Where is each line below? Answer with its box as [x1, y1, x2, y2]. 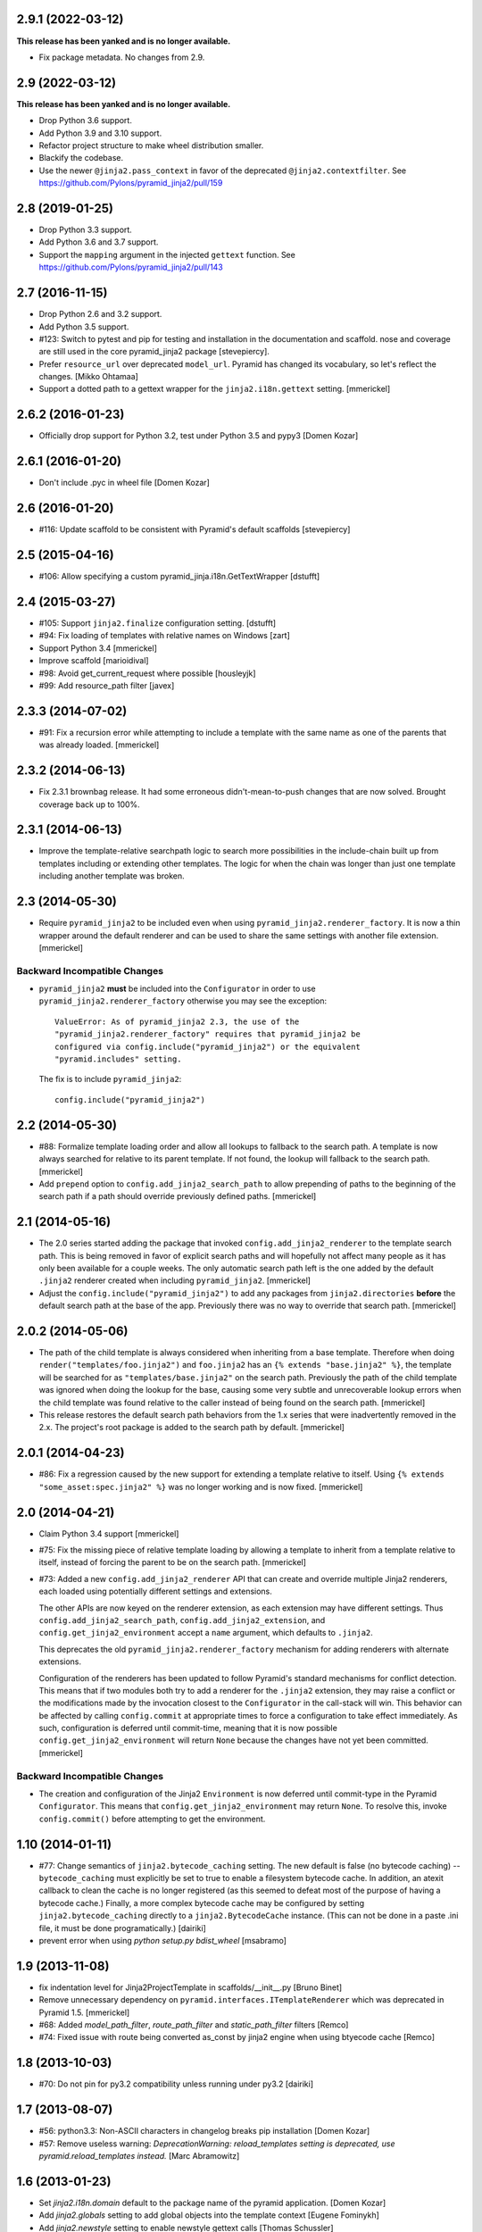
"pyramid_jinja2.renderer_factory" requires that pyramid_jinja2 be [54, 1029, 361, 1039]
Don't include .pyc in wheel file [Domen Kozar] [38, 478, 210, 488]
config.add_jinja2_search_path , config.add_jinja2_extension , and [38, 1614, 326, 1625]
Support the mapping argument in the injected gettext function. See [38, 249, 296, 260]
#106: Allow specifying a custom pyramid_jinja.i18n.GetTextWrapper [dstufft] [38, 571, 320, 582]
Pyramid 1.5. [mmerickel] [38, 2007, 130, 2018]
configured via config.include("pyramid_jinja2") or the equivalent [54, 1041, 361, 1052]
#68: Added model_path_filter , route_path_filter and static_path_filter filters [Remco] [38, 2020, 349, 2030]
